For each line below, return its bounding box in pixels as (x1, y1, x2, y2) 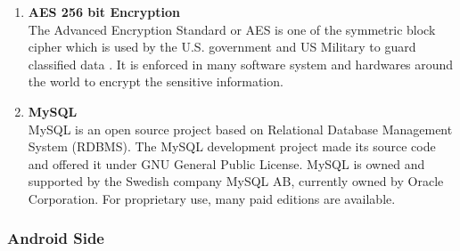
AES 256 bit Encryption (28, 3, 180, 20)
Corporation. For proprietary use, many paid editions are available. (28, 189, 396, 207)
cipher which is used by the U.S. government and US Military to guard (28, 37, 416, 56)
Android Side (7, 227, 104, 249)
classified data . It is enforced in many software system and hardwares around (28, 54, 454, 73)
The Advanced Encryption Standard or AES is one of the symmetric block (28, 20, 436, 38)
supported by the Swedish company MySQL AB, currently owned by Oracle (28, 172, 444, 190)
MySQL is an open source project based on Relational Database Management (28, 119, 453, 138)
